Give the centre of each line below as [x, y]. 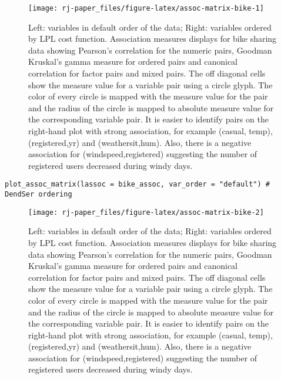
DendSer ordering [39, 195]
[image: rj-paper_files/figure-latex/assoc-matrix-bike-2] [146, 212]
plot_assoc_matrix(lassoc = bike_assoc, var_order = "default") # [138, 184]
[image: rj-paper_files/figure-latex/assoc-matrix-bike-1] [146, 8]
